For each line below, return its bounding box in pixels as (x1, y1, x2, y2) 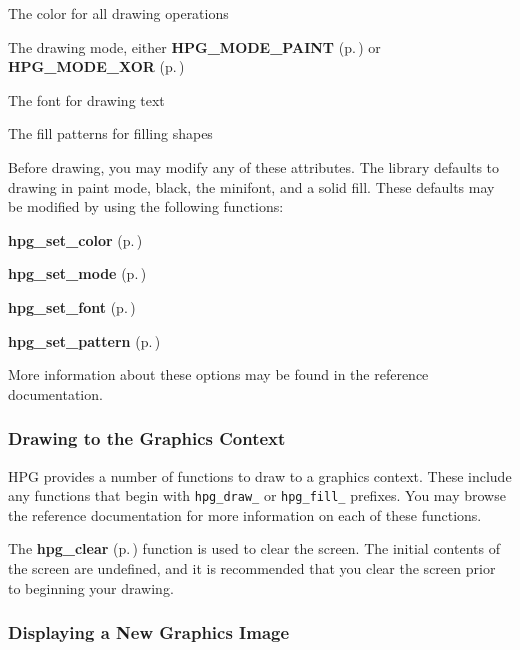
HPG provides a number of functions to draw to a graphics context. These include (8, 465, 512, 486)
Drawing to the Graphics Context (8, 426, 286, 451)
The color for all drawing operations (8, 3, 229, 23)
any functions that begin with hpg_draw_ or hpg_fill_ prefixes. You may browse (8, 485, 506, 506)
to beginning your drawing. (8, 577, 174, 598)
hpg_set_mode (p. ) (8, 263, 147, 284)
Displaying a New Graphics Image (8, 620, 290, 645)
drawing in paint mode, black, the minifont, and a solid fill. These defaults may (8, 176, 495, 197)
